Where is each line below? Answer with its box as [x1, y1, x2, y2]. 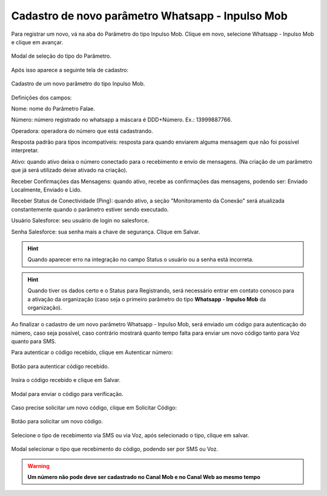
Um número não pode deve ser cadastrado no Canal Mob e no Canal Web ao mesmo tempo [27, 474, 260, 480]
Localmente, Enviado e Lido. [11, 186, 82, 193]
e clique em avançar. [11, 38, 64, 45]
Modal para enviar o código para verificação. [11, 390, 124, 397]
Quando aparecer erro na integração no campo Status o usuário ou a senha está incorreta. [27, 256, 254, 263]
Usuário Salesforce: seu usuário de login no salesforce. [11, 217, 150, 224]
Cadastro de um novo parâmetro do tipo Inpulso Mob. [11, 80, 145, 87]
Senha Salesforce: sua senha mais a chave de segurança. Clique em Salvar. [11, 228, 200, 235]
